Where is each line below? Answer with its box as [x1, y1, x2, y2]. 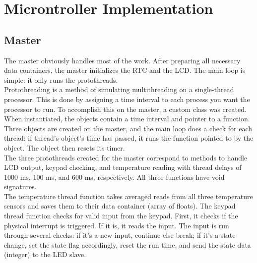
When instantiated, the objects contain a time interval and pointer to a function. [4, 113, 250, 124]
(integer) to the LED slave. [4, 249, 86, 260]
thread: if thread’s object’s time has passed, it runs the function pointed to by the [4, 133, 254, 143]
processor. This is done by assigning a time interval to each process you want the [4, 94, 250, 104]
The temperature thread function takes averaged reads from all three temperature [4, 191, 253, 201]
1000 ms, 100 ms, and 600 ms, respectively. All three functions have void [4, 171, 225, 182]
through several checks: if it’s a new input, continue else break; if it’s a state [4, 230, 236, 240]
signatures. [4, 181, 37, 192]
